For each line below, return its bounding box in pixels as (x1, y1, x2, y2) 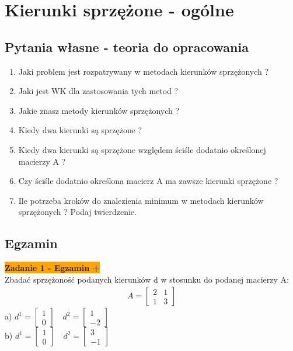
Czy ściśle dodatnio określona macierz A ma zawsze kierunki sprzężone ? (18, 175, 278, 187)
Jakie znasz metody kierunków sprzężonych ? (18, 104, 180, 116)
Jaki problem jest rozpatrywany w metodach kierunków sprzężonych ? (18, 65, 269, 77)
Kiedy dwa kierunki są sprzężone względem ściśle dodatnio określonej (18, 143, 266, 155)
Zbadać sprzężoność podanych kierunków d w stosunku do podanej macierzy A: (5, 273, 289, 285)
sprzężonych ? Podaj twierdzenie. (18, 206, 137, 218)
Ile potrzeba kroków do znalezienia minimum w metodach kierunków (18, 194, 264, 206)
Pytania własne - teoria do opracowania (5, 37, 249, 55)
